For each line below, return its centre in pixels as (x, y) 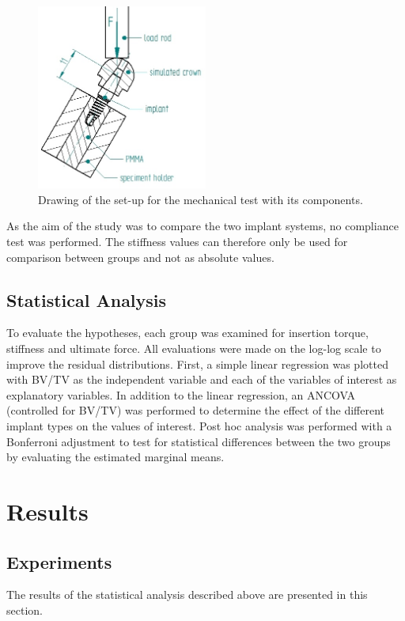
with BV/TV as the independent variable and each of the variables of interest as (202, 379)
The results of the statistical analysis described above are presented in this (187, 594)
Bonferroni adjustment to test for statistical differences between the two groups (199, 441)
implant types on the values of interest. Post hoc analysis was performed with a (199, 425)
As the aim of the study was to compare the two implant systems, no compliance (202, 226)
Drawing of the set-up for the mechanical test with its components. (201, 199)
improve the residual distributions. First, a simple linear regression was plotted (197, 364)
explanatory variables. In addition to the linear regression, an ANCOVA (181, 394)
